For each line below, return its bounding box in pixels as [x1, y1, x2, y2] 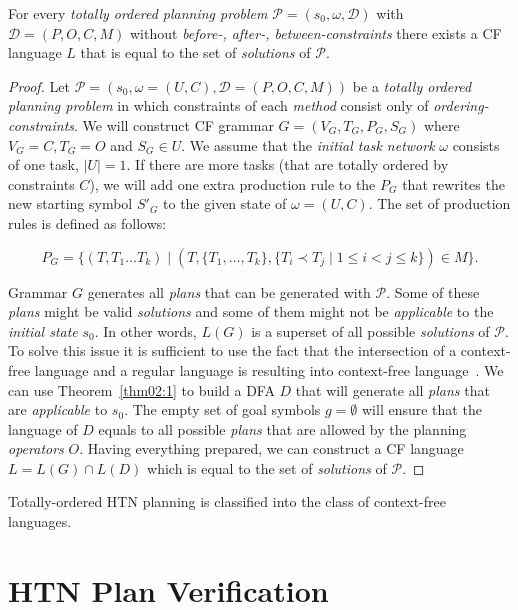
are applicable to [8, 399, 108, 420]
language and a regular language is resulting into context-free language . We [34, 359, 504, 380]
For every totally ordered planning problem [8, 3, 268, 23]
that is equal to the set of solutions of [80, 42, 311, 63]
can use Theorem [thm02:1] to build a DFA [8, 379, 275, 400]
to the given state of [163, 193, 287, 214]
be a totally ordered [352, 75, 472, 96]
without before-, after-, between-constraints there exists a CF [129, 22, 502, 43]
